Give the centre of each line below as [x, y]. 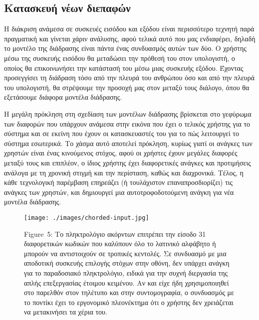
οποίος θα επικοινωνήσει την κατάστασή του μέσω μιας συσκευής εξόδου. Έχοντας [124, 68]
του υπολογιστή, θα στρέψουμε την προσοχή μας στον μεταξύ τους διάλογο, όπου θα [127, 87]
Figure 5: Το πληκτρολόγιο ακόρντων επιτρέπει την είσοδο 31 [115, 234]
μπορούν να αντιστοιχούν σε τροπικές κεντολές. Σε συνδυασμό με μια [125, 253]
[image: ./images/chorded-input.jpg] [87, 218]
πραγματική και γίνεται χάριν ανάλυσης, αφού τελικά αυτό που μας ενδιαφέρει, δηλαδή [130, 38]
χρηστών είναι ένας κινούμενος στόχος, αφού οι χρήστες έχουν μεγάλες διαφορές [121, 153]
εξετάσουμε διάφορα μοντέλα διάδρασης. [63, 97]
